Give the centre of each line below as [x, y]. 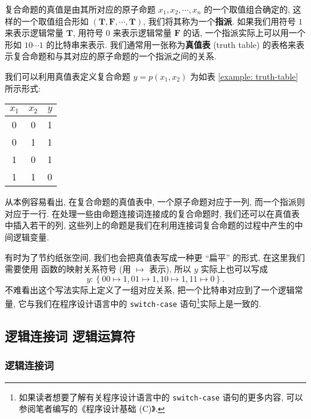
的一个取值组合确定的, [247, 9]
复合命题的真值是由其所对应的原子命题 [80, 9]
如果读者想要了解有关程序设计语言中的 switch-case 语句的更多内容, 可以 [161, 397]
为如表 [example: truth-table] [244, 76]
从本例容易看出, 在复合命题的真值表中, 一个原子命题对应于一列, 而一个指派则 [155, 202]
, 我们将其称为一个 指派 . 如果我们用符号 [219, 21]
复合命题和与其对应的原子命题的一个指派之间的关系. [115, 56]
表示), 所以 [170, 269]
